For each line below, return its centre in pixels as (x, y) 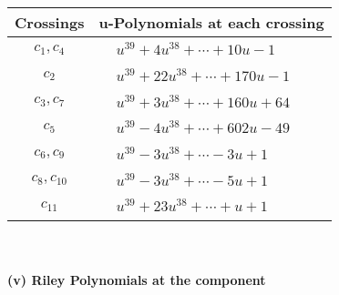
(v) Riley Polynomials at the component (137, 279)
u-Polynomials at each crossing (211, 22)
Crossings (50, 22)
